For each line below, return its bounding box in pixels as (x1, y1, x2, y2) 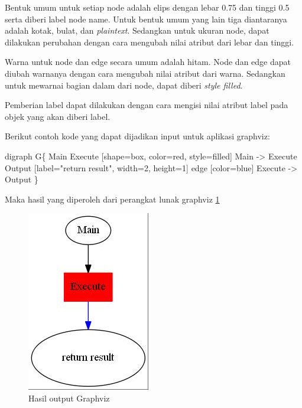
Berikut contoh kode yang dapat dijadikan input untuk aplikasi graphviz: (5, 130, 270, 142)
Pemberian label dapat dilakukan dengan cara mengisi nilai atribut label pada (5, 99, 288, 111)
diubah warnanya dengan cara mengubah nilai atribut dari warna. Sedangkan (5, 67, 285, 79)
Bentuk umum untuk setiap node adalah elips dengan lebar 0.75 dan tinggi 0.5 (5, 1, 290, 13)
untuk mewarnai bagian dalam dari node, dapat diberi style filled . (5, 79, 243, 91)
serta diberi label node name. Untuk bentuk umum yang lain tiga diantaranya (5, 12, 287, 25)
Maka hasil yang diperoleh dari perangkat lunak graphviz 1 (5, 192, 220, 205)
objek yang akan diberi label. (5, 110, 111, 122)
